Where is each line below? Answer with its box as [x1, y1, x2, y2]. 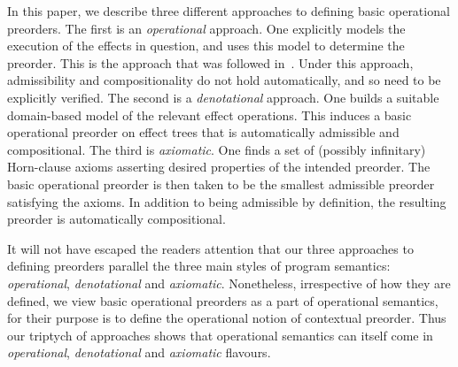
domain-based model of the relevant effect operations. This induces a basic [7, 105, 412, 124]
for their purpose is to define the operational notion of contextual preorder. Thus [7, 309, 446, 327]
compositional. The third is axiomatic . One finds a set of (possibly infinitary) [7, 140, 426, 158]
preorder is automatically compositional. [7, 210, 226, 228]
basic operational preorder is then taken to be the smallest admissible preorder [7, 174, 435, 193]
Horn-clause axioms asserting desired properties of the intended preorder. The [7, 157, 431, 176]
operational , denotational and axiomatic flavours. [7, 343, 271, 362]
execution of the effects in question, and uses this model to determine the [7, 36, 405, 55]
